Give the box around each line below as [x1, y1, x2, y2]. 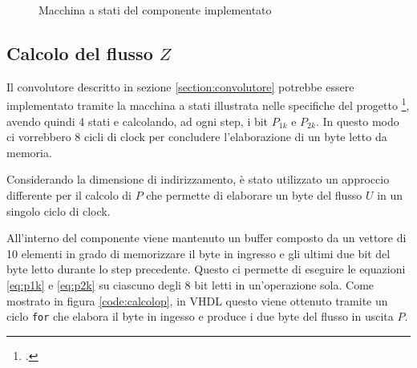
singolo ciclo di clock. [6, 202, 111, 219]
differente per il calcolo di [6, 187, 132, 204]
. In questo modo [315, 112, 399, 129]
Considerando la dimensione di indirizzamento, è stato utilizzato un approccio [6, 171, 390, 188]
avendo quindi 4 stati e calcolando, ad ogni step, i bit [6, 112, 269, 129]
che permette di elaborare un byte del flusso [146, 187, 362, 204]
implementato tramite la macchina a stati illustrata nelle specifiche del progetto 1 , [6, 95, 410, 114]
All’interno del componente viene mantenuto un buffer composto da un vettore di [6, 229, 407, 246]
